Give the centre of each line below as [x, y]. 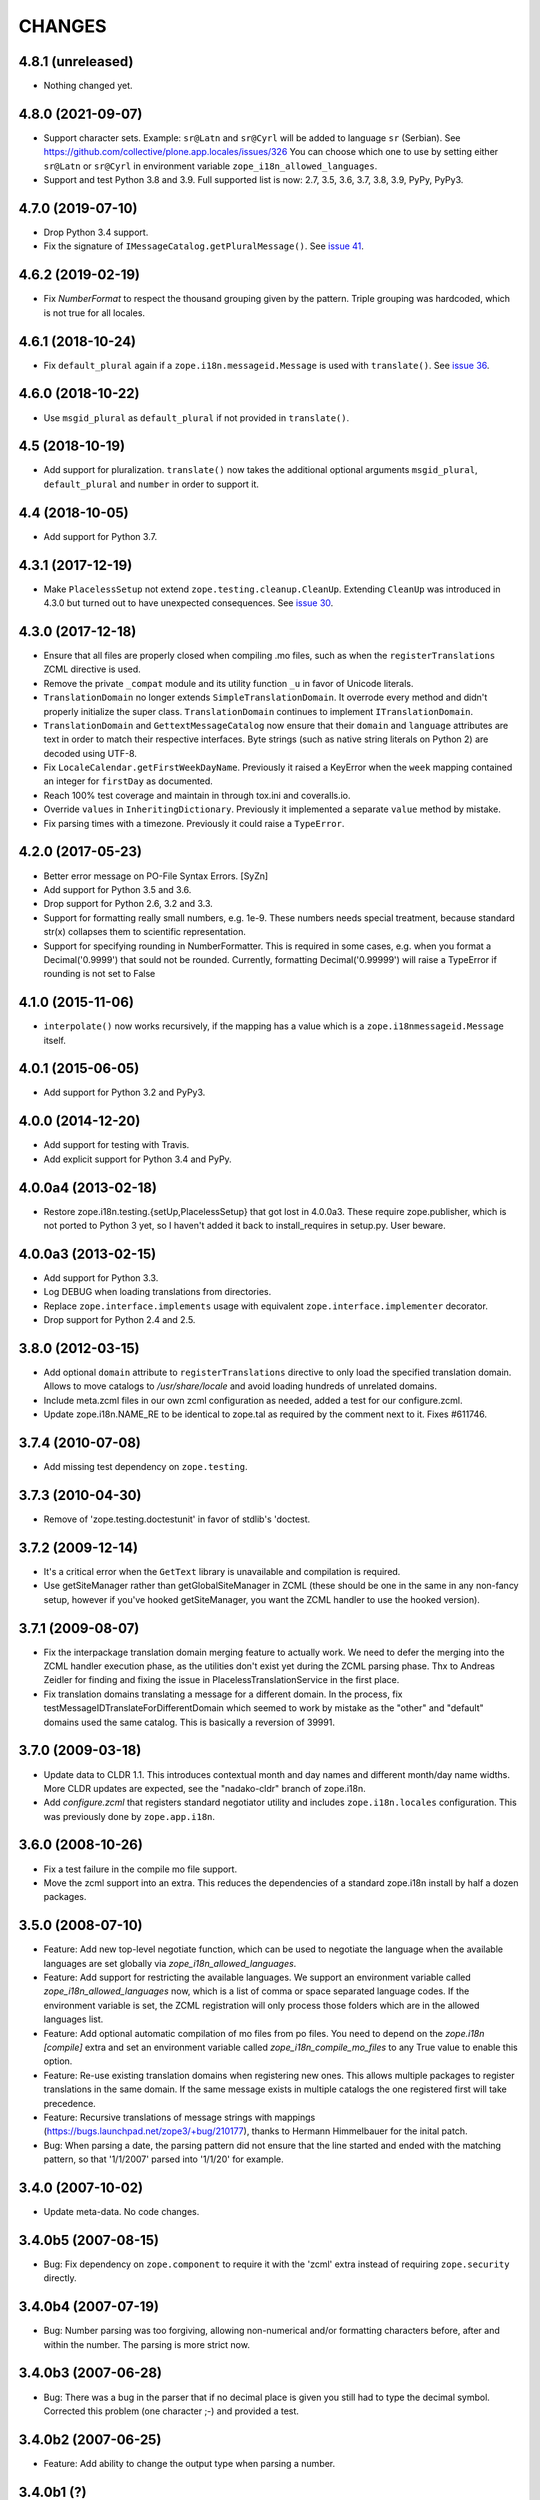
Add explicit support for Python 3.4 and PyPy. [137, 1159]
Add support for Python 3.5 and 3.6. [117, 889]
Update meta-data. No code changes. [121, 2212]
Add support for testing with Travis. [116, 1145]
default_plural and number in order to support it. [151, 484]
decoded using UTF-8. [90, 753]
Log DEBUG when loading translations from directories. [157, 1292]
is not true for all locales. [94, 312]
